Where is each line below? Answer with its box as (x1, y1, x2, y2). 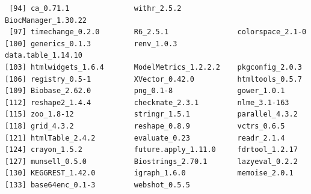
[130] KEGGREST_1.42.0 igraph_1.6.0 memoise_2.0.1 (5, 169, 294, 178)
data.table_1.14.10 (5, 51, 82, 60)
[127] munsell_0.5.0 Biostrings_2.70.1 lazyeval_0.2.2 (5, 157, 298, 166)
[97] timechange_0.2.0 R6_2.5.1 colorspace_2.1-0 (9, 28, 307, 37)
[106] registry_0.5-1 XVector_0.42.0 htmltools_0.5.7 (5, 74, 302, 83)
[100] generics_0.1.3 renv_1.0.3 (5, 39, 177, 48)
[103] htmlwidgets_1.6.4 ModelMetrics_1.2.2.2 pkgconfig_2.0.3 (5, 62, 302, 71)
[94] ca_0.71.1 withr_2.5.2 (9, 4, 182, 13)
